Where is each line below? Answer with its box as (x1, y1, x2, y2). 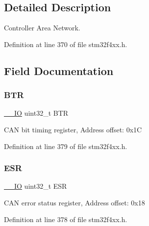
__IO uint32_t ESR (4, 181, 67, 191)
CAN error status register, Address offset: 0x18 (4, 197, 145, 207)
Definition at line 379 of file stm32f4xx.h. (4, 141, 127, 151)
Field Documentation (4, 63, 114, 78)
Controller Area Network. (4, 23, 80, 33)
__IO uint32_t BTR (4, 108, 69, 118)
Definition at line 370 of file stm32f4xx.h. (4, 39, 127, 49)
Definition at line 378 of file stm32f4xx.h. (4, 214, 127, 224)
